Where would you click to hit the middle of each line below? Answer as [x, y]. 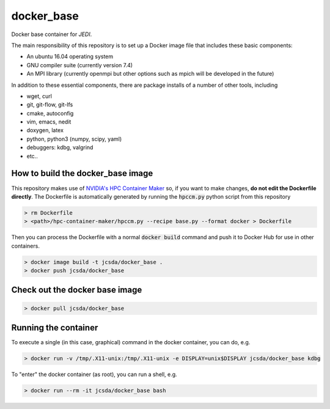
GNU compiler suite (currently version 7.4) [80, 65]
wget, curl [39, 96]
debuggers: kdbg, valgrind [60, 147]
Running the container [55, 328]
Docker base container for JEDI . [52, 34]
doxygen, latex [45, 130]
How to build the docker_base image [82, 173]
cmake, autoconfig [50, 113]
